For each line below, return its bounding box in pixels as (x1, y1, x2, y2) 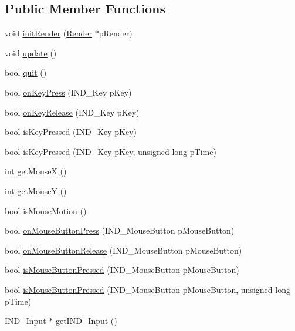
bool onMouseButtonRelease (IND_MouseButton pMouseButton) (5, 244, 242, 256)
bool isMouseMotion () (5, 204, 87, 217)
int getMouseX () (5, 165, 67, 177)
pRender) (99, 27, 133, 39)
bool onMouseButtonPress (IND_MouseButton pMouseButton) (5, 224, 235, 237)
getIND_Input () (55, 315, 117, 327)
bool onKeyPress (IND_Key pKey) (5, 86, 132, 98)
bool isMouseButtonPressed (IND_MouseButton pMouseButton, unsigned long (5, 283, 290, 295)
